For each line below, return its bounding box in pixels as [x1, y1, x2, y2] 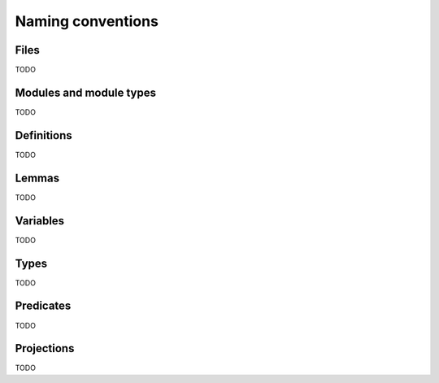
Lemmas [15, 171, 60, 185]
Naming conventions [15, 12, 159, 30]
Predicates [15, 299, 72, 313]
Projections [15, 342, 75, 355]
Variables [15, 214, 65, 228]
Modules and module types [15, 85, 156, 99]
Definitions [15, 128, 72, 142]
